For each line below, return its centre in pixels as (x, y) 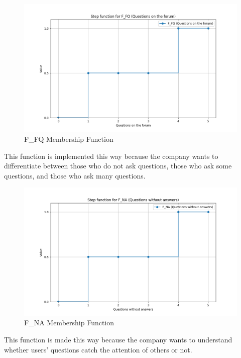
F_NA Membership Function (69, 323)
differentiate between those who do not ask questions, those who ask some (118, 166)
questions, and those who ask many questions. (75, 175)
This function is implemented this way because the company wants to (111, 156)
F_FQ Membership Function (69, 139)
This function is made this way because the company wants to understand (118, 339)
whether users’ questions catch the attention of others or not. (98, 349)
